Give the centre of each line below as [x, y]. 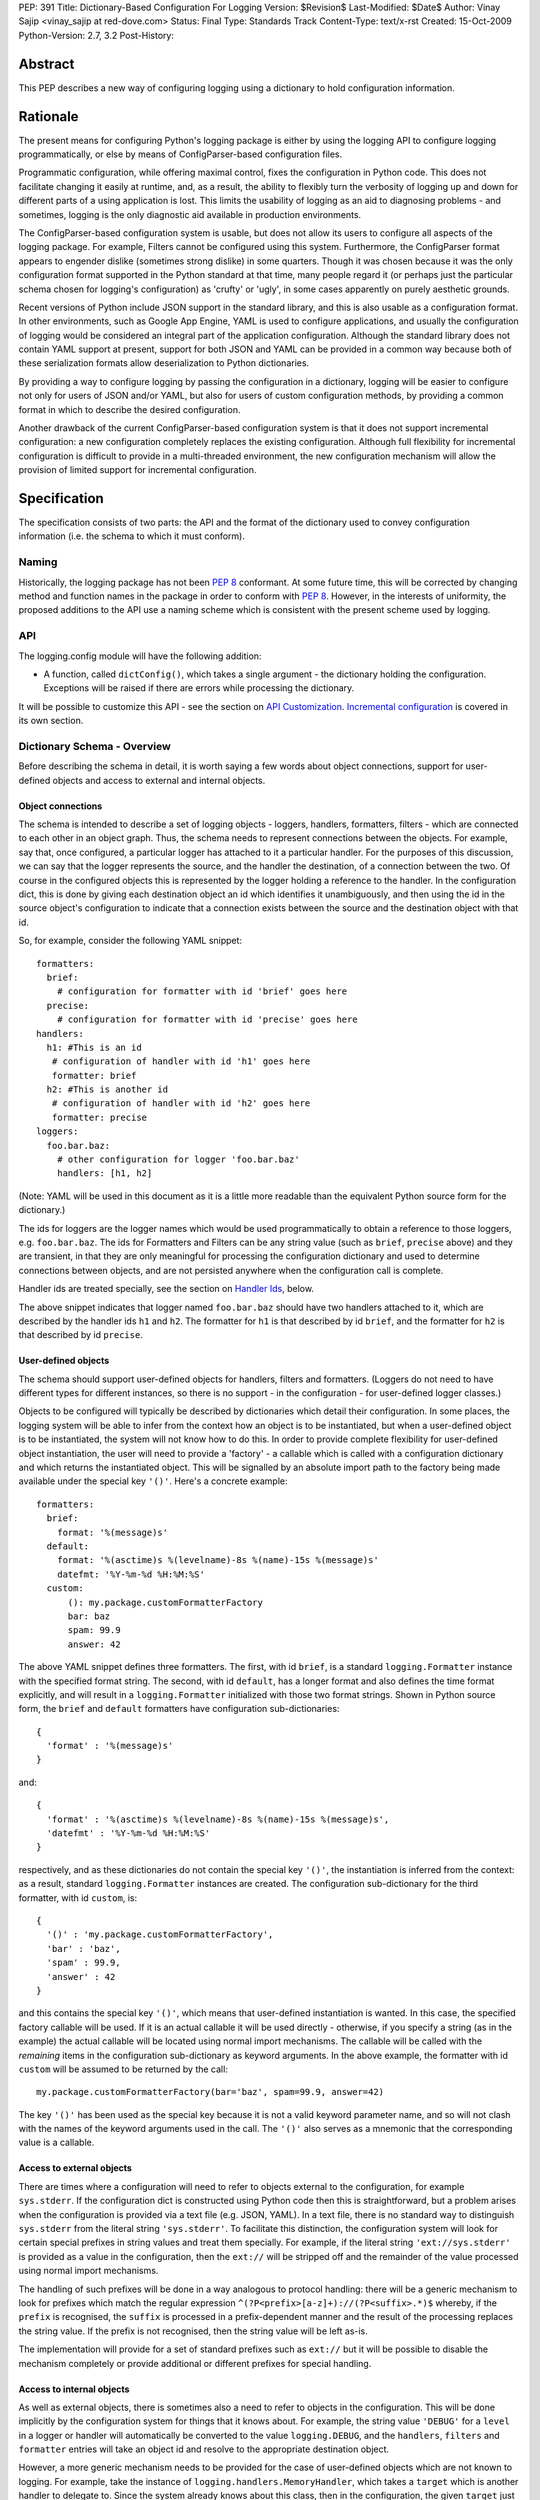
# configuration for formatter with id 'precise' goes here [207, 1019]
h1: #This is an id [94, 1047]
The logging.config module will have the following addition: [140, 656]
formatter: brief [94, 1075]
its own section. [51, 721]
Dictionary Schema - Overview [95, 746]
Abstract [46, 63]
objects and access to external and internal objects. [159, 780]
